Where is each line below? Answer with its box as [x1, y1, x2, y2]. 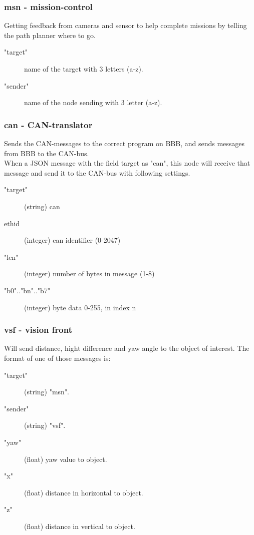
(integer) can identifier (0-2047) [24, 235, 121, 245]
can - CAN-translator [4, 118, 93, 131]
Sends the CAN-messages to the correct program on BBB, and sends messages [4, 138, 245, 148]
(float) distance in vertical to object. [24, 520, 135, 531]
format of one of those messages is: [4, 352, 111, 363]
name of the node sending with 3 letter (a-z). [24, 97, 162, 108]
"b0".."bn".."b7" [4, 285, 51, 295]
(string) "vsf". [24, 420, 66, 430]
